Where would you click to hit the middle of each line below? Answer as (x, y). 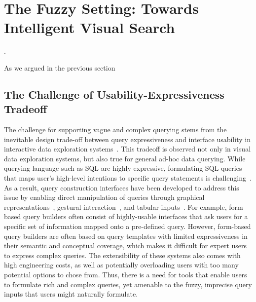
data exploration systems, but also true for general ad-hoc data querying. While (125, 158)
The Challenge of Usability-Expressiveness (114, 94)
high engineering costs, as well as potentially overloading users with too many (121, 265)
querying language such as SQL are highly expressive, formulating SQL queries (123, 168)
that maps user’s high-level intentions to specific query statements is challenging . (128, 178)
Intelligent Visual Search (90, 27)
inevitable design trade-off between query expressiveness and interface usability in (127, 139)
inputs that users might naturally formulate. (71, 294)
